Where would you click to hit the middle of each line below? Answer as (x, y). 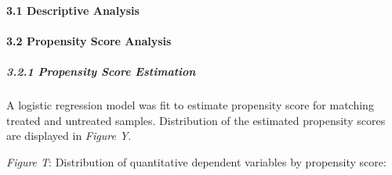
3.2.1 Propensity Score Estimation (101, 71)
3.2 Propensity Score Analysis (89, 40)
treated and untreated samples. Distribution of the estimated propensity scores (196, 120)
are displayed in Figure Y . (69, 136)
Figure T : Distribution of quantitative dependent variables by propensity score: (196, 161)
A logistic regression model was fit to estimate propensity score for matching (190, 104)
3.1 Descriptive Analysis (73, 10)
